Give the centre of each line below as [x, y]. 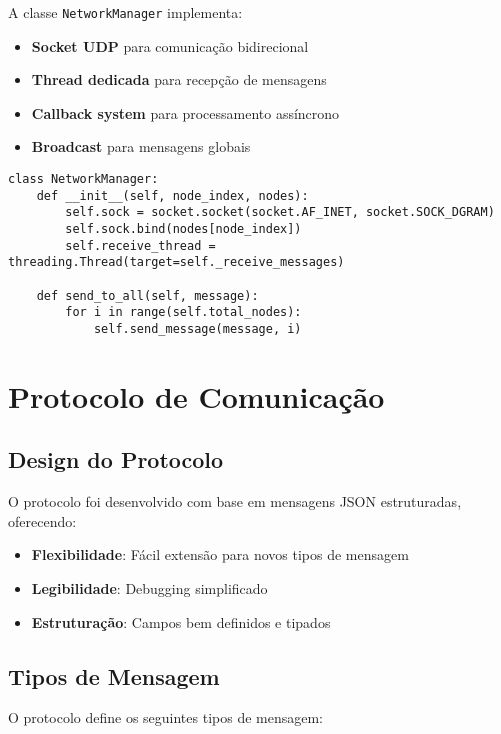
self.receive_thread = [140, 245]
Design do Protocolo [116, 459]
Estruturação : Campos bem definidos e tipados [181, 621]
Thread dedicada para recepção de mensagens [179, 79]
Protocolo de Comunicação [196, 395]
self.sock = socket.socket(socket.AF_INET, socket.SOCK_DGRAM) [280, 212]
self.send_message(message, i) [197, 328]
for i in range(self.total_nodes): [183, 312]
